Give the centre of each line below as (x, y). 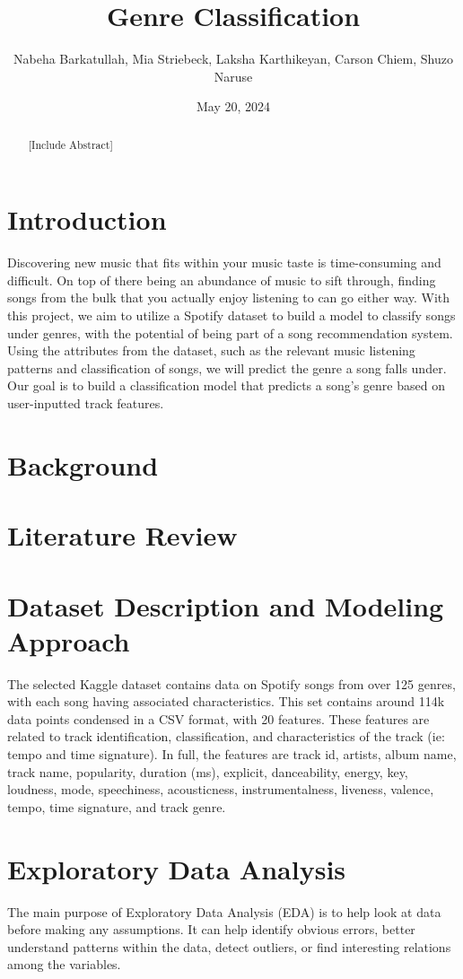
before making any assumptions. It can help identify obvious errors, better (211, 929)
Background (83, 464)
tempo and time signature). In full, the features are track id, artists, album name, (232, 754)
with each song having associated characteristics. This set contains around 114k (226, 701)
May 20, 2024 (233, 106)
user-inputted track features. (86, 403)
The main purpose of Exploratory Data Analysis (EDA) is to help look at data (224, 911)
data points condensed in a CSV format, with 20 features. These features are (218, 718)
